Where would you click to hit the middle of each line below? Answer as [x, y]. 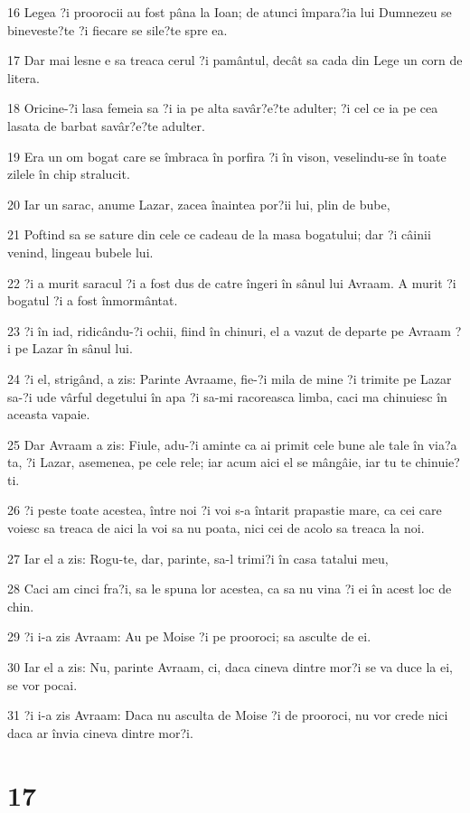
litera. [23, 77]
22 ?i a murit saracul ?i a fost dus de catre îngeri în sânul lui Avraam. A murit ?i [232, 282]
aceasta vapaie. [49, 414]
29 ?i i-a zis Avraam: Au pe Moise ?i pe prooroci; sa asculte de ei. [189, 636]
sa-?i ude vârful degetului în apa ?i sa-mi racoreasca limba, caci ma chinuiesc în [227, 396]
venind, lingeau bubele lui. [80, 252]
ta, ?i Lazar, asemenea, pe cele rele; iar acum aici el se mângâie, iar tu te [209, 462]
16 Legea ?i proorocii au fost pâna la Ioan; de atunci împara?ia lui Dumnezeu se [230, 12]
